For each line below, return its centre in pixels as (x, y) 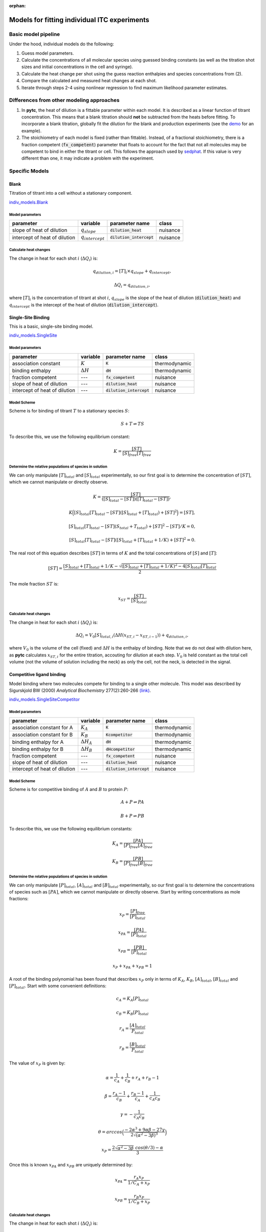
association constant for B (43, 735)
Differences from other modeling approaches (64, 100)
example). (32, 131)
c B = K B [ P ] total (132, 1013)
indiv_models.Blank (29, 202)
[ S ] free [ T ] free (137, 454)
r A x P (139, 1178)
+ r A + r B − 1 (145, 1078)
